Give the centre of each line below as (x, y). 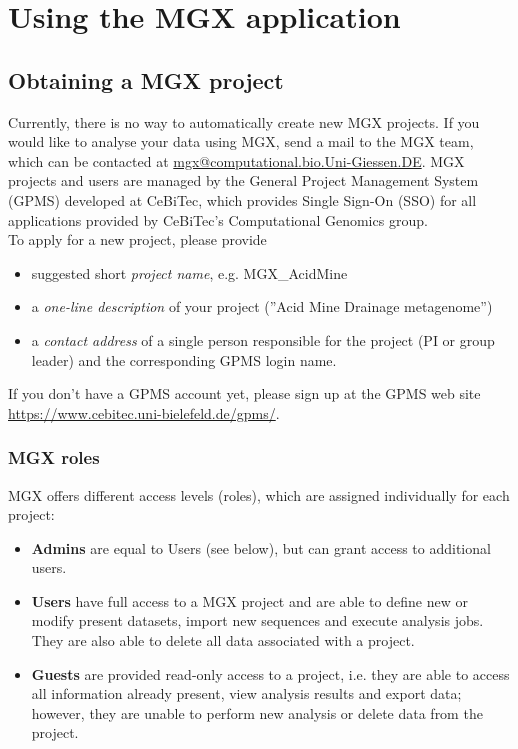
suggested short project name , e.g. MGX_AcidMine (189, 272)
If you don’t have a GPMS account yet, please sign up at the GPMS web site (244, 393)
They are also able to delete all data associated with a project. (223, 640)
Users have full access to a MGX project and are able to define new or (249, 600)
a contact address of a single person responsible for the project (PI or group (263, 339)
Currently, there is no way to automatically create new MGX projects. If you (244, 121)
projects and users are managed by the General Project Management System (243, 180)
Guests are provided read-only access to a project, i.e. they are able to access (270, 673)
